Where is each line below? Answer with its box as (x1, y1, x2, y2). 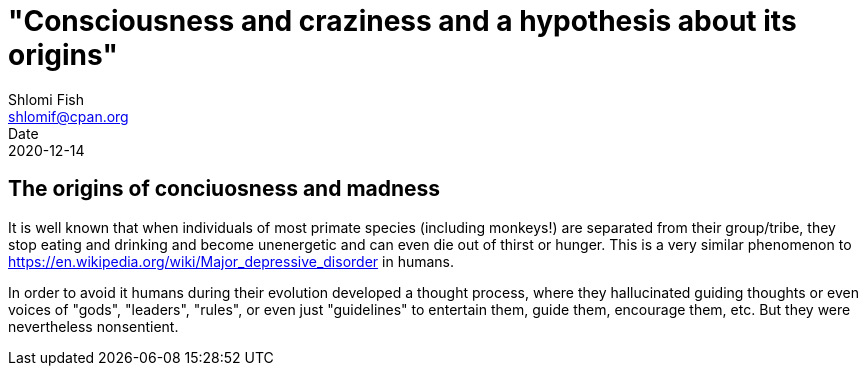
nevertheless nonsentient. (8, 317, 179, 335)
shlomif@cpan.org (8, 107, 129, 125)
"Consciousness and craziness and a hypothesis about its (8, 4, 797, 38)
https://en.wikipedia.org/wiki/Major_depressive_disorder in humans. (8, 252, 455, 270)
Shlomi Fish (8, 90, 84, 108)
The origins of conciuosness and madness (8, 176, 441, 202)
